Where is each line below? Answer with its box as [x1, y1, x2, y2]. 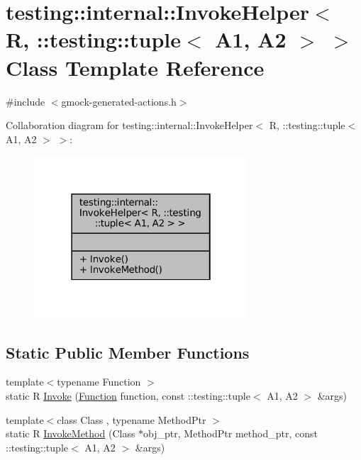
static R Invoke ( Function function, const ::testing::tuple [6, 388, 250, 403]
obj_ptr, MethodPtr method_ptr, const [143, 426, 318, 441]
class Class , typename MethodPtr [57, 412, 206, 427]
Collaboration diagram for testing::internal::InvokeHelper [6, 118, 253, 133]
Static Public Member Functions [6, 341, 250, 363]
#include [6, 94, 45, 108]
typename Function [57, 374, 141, 389]
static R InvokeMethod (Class [6, 426, 135, 441]
